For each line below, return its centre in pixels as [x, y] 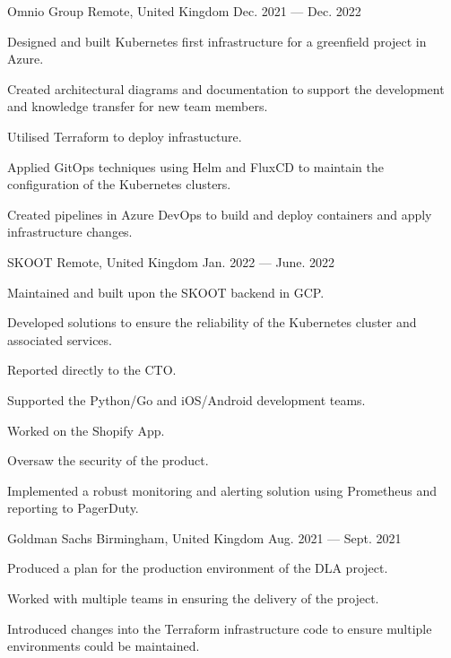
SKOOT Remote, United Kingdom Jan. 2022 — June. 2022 [171, 261]
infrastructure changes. [70, 232]
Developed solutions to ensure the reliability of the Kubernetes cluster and [212, 322]
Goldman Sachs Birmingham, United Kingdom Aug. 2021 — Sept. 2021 [204, 537]
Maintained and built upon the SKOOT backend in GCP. [166, 292]
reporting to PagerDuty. [73, 508]
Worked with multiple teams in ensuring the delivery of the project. [193, 598]
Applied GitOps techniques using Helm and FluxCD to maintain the [195, 166]
